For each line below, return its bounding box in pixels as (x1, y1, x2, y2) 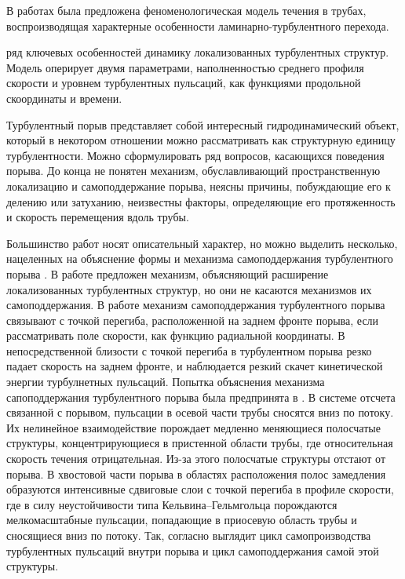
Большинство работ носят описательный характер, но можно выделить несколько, (6, 235, 398, 251)
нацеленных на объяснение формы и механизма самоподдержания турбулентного (6, 250, 393, 267)
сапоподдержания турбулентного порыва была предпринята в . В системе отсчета (6, 388, 396, 405)
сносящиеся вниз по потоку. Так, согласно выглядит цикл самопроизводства (6, 527, 371, 543)
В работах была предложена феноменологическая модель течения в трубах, (6, 2, 367, 18)
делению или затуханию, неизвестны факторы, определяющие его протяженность (6, 193, 396, 209)
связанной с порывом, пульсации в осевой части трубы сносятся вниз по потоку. (6, 404, 394, 421)
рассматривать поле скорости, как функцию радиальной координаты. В (6, 327, 345, 344)
